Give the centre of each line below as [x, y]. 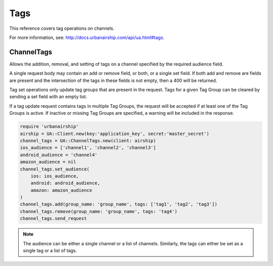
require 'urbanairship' [50, 127]
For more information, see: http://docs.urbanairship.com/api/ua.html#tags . [87, 37]
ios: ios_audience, [55, 176]
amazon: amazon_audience [61, 190]
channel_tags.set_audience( [55, 169]
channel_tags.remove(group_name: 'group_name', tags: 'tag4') [99, 211]
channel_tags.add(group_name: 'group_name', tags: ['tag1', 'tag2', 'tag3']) [119, 204]
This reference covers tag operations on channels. [62, 28]
